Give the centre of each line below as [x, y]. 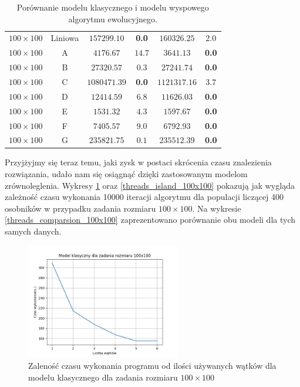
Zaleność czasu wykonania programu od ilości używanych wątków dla [152, 365]
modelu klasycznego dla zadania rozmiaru [103, 377]
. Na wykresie [217, 208]
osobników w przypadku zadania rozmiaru [80, 208]
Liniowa [65, 38]
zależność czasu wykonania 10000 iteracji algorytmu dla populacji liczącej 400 [144, 197]
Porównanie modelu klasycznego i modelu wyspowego [113, 7]
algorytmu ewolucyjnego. [113, 18]
